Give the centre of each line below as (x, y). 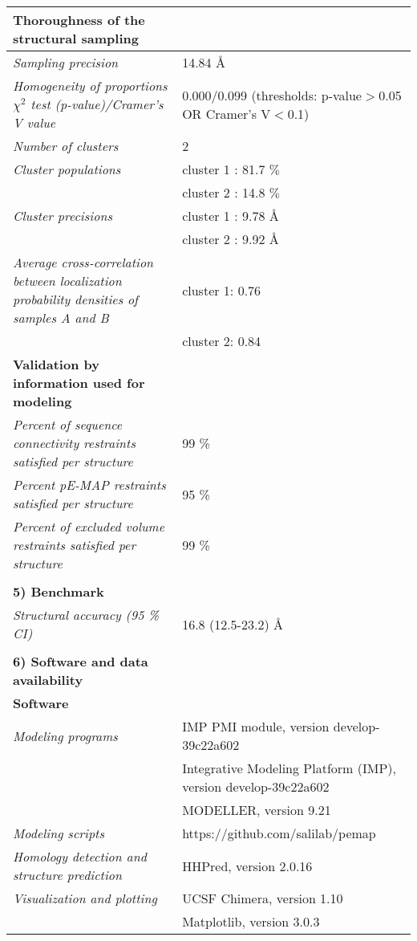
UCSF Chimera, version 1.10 (263, 898)
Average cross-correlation (83, 262)
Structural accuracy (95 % (86, 615)
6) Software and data (81, 661)
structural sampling (76, 38)
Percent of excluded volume (89, 526)
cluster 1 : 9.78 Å (231, 216)
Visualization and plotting (85, 898)
